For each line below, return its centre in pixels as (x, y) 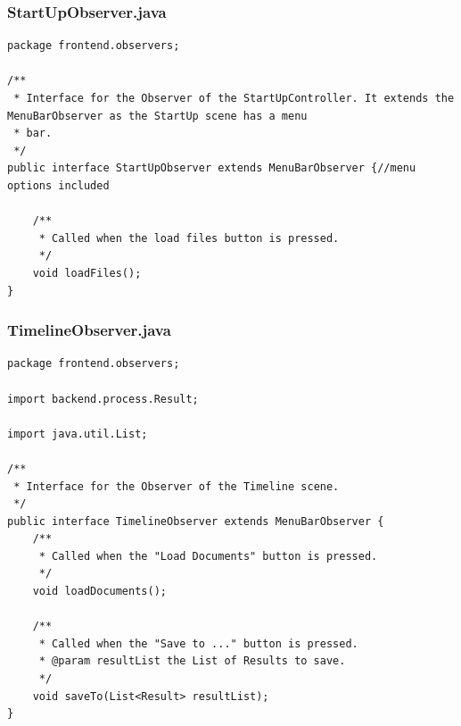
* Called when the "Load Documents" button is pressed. (208, 556)
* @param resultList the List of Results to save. (192, 661)
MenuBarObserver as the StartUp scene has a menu (157, 116)
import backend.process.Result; (103, 399)
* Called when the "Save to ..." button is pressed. (198, 643)
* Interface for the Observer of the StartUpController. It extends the (234, 98)
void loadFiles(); (87, 273)
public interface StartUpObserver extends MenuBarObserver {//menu (212, 168)
